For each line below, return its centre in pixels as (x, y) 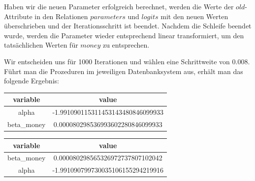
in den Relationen (61, 16)
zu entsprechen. (126, 45)
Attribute (18, 16)
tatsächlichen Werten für (41, 45)
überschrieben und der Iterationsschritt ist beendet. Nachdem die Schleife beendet (128, 26)
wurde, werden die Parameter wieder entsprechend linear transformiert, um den (124, 35)
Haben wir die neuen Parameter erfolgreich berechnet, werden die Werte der (119, 6)
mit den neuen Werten (194, 16)
